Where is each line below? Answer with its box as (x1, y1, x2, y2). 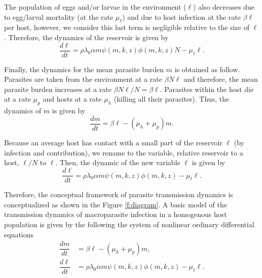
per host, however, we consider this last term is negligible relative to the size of (4, 22, 249, 33)
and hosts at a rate (43, 94, 102, 104)
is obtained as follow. (174, 64, 240, 74)
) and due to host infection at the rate (122, 11, 241, 22)
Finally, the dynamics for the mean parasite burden (4, 64, 164, 74)
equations (4, 229, 34, 239)
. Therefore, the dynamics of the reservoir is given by (4, 32, 169, 42)
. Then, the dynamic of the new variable (55, 157, 180, 168)
